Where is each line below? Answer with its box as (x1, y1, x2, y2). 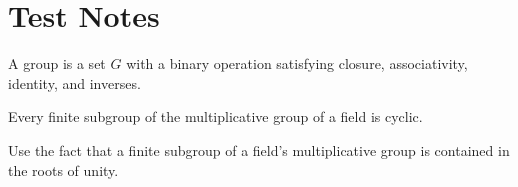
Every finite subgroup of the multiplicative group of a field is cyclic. (8, 106, 423, 127)
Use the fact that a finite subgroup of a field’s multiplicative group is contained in (8, 139, 510, 160)
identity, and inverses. (8, 72, 141, 93)
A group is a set (8, 53, 106, 74)
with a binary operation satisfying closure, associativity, (126, 53, 468, 74)
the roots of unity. (8, 159, 119, 180)
